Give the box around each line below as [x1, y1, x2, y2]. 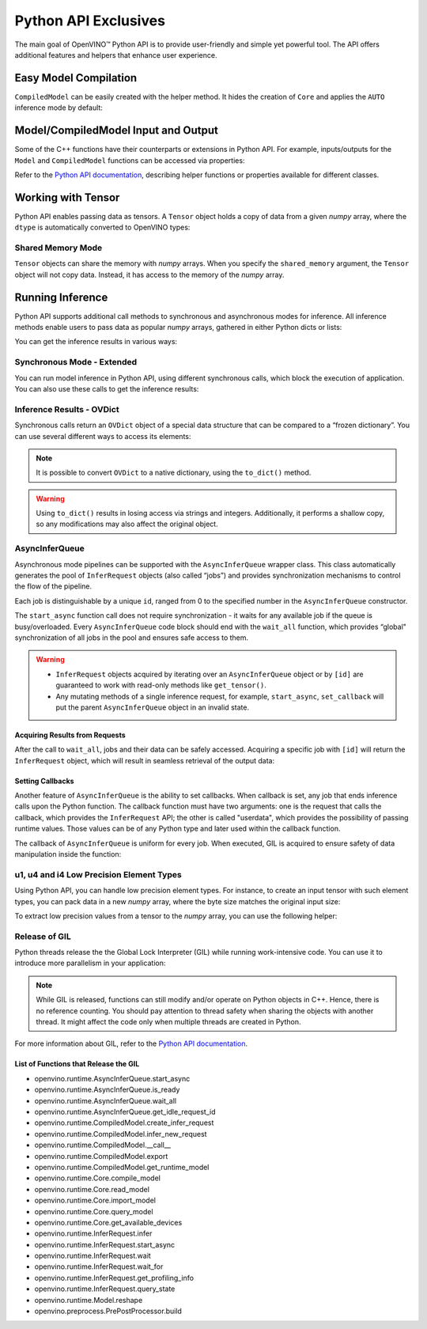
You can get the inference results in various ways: [14, 337, 178, 346]
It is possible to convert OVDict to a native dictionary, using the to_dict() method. [36, 468, 312, 478]
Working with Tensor [14, 191, 120, 204]
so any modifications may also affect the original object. [36, 519, 218, 529]
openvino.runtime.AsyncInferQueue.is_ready [34, 1085, 180, 1095]
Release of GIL [14, 930, 71, 941]
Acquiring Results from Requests [14, 730, 126, 740]
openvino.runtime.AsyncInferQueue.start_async [34, 1073, 191, 1083]
